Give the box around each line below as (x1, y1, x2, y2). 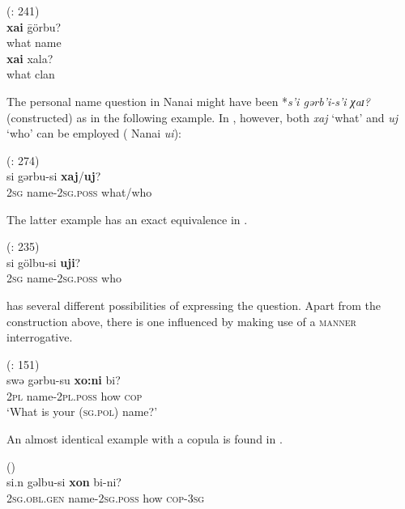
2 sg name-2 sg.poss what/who (6, 183, 152, 200)
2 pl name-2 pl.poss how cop (6, 387, 143, 404)
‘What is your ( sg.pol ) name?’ (6, 403, 158, 420)
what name (6, 34, 62, 51)
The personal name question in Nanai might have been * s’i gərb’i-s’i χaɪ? (6, 92, 370, 109)
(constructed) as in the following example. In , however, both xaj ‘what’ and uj (6, 108, 399, 125)
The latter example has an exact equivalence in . (6, 210, 248, 227)
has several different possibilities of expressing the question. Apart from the (6, 296, 382, 313)
